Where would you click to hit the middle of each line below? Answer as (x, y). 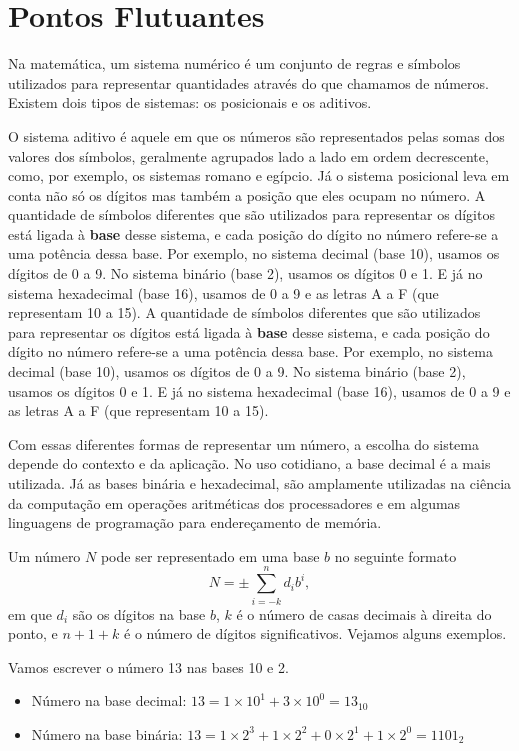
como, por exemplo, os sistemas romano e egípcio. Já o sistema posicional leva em (259, 175)
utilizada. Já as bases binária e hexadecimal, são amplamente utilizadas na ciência (260, 483)
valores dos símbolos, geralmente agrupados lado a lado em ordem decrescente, (248, 155)
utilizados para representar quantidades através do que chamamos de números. (248, 82)
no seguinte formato (395, 555)
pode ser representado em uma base (210, 555)
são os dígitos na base (139, 613)
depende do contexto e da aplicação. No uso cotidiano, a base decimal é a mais (249, 463)
